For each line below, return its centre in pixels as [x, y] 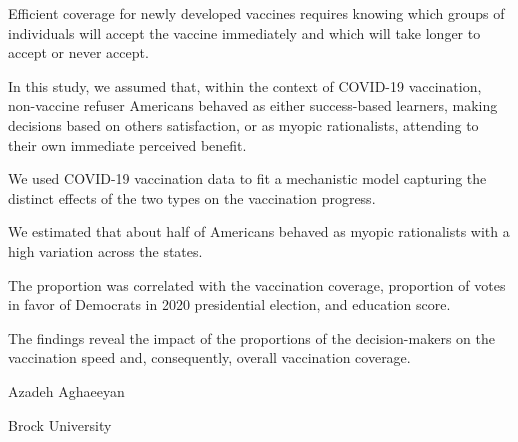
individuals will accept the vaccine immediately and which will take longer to [244, 32]
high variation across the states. [105, 250]
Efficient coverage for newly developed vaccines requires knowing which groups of [256, 13]
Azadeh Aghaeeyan [66, 390]
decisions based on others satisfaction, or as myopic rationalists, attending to [243, 124]
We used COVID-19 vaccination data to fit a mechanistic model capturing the [247, 178]
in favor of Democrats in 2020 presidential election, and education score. [229, 304]
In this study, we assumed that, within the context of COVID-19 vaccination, [245, 85]
